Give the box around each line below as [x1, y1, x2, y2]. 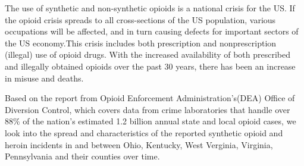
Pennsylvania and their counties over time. [5, 150, 160, 162]
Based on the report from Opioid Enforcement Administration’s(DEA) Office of [5, 92, 295, 104]
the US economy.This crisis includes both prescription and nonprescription [5, 36, 277, 49]
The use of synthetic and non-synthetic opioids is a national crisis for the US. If [5, 2, 295, 14]
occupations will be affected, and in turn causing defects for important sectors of [5, 25, 299, 37]
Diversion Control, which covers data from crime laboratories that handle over [5, 103, 290, 115]
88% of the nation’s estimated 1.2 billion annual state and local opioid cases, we [5, 115, 296, 127]
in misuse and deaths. [5, 71, 84, 84]
